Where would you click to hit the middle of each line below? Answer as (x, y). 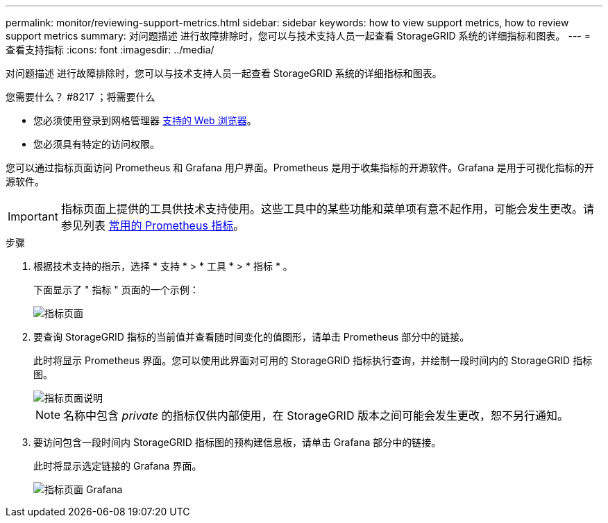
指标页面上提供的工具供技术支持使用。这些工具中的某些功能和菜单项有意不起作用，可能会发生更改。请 (327, 209)
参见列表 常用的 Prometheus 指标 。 (153, 225)
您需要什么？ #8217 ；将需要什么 (81, 97)
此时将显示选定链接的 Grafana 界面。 (118, 466)
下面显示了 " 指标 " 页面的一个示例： (116, 290)
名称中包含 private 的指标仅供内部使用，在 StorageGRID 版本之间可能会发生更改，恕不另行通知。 (316, 415)
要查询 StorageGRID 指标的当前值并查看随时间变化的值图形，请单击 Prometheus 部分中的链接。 (252, 337)
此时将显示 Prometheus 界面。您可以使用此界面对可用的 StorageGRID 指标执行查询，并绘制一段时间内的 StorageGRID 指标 (313, 360)
